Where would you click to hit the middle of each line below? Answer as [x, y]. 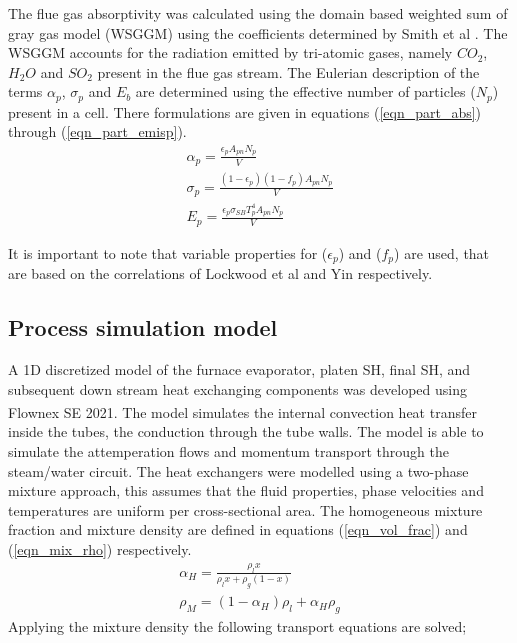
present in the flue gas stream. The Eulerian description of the [288, 71]
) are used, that [442, 252]
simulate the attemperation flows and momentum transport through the [229, 451]
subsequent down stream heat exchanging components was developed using [237, 388]
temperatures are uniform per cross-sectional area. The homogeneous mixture [245, 509]
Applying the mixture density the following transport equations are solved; [237, 625]
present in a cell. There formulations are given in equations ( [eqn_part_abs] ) [245, 111]
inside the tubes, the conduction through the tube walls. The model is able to [246, 431]
